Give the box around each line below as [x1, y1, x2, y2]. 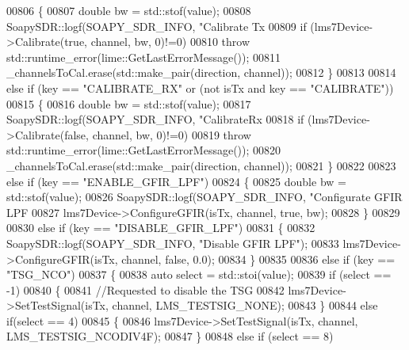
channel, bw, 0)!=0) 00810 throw [90, 33, 250, 50]
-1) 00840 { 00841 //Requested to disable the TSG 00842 [6, 281, 285, 298]
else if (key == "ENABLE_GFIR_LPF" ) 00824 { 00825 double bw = [6, 173, 346, 189]
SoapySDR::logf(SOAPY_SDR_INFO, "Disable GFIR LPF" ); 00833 [6, 234, 339, 251]
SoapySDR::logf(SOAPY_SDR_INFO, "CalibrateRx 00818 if [6, 111, 304, 127]
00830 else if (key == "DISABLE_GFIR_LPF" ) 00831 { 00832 [6, 219, 315, 236]
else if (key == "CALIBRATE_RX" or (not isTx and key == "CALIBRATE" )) [6, 79, 394, 96]
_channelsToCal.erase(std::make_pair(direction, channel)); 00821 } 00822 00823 [6, 157, 396, 173]
